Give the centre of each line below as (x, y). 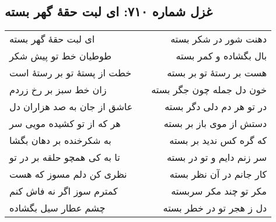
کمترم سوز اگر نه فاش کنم (64, 191)
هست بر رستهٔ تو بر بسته (217, 73)
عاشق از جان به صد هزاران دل (71, 107)
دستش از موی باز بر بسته (215, 124)
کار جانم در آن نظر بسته (218, 174)
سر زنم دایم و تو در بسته (217, 157)
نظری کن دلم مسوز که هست (68, 174)
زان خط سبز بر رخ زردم (58, 90)
